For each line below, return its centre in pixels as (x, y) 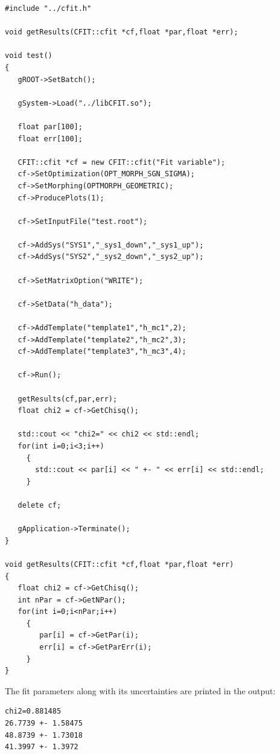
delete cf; (40, 505)
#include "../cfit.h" (48, 8)
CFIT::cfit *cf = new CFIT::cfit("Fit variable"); (122, 162)
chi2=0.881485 (33, 711)
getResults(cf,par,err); (68, 399)
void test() (29, 56)
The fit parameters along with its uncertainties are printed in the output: (140, 690)
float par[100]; (50, 126)
